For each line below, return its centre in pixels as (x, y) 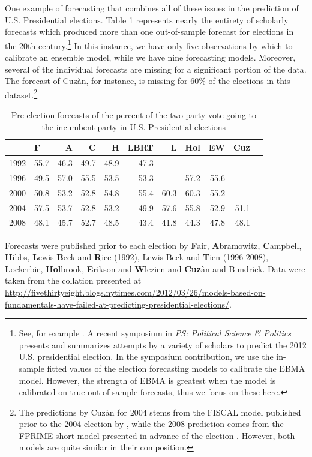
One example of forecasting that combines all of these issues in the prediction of (152, 8)
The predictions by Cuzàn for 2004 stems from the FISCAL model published (160, 412)
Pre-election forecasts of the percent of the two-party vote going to (134, 115)
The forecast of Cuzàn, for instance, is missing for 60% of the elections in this (148, 81)
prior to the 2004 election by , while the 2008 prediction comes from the (151, 424)
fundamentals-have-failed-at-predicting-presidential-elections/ (117, 304)
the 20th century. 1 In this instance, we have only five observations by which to (149, 44)
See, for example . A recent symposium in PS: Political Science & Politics (155, 333)
